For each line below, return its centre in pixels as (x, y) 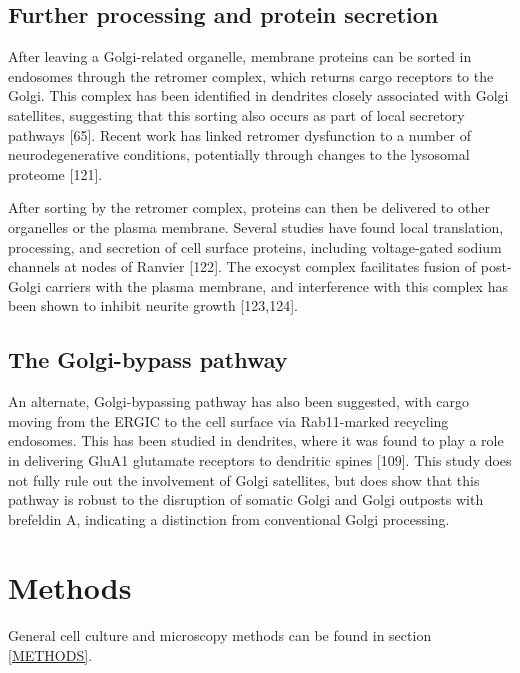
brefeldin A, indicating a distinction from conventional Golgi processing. (229, 518)
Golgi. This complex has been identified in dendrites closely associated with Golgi (258, 95)
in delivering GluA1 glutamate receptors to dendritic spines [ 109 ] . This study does (260, 459)
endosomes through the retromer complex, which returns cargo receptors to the (251, 75)
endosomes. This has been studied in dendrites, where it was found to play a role (256, 440)
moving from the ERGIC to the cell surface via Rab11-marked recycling (228, 420)
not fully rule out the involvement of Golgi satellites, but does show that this (244, 479)
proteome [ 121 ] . (55, 173)
